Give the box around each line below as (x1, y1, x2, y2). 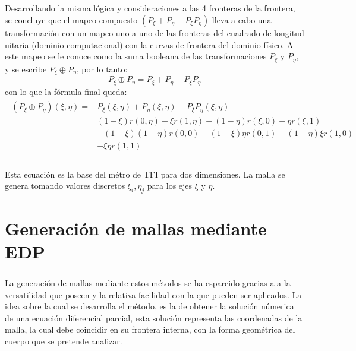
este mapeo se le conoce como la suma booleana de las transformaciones (5, 50, 267, 62)
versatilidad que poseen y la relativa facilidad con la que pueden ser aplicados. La (5, 288, 302, 301)
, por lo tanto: (76, 62, 128, 75)
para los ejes (147, 179, 193, 192)
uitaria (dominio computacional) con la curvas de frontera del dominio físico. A (5, 38, 294, 50)
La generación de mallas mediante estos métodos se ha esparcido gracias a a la (5, 276, 291, 289)
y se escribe (5, 62, 47, 75)
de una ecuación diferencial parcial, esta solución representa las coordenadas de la (5, 311, 303, 324)
